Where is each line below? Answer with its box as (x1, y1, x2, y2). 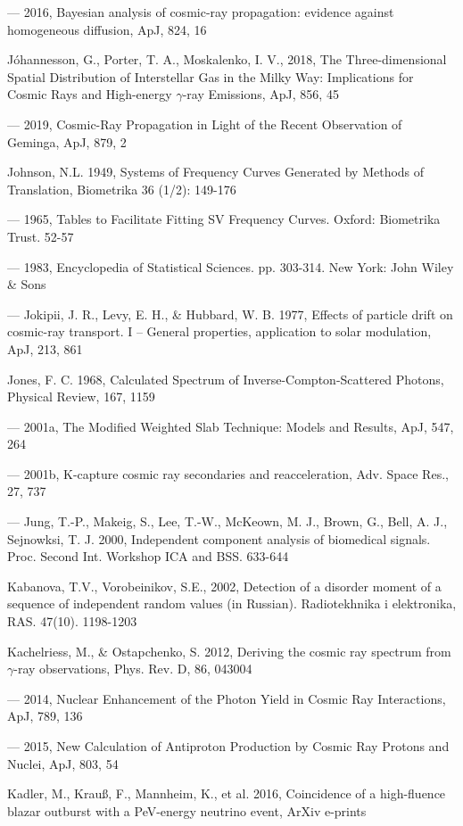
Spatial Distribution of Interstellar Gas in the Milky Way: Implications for (7, 67, 414, 86)
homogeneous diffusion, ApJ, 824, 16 (7, 20, 207, 38)
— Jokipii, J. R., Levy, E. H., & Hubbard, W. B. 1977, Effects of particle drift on (7, 304, 453, 323)
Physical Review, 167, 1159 (7, 387, 155, 406)
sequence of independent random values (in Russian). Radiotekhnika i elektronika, (7, 594, 457, 613)
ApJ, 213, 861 (7, 339, 83, 358)
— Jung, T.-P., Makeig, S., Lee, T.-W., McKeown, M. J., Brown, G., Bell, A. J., (7, 512, 448, 531)
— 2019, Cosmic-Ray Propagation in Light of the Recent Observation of (7, 114, 402, 133)
